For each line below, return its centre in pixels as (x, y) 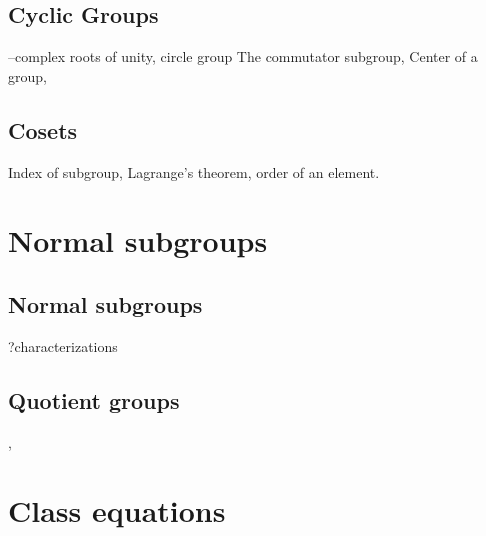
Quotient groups (94, 399)
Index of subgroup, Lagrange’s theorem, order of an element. (194, 171)
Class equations (117, 510)
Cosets (43, 129)
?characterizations (63, 345)
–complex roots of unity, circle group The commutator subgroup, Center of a (243, 56)
